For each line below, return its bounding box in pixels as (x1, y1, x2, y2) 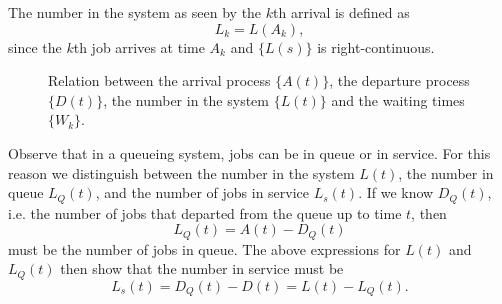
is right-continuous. (317, 36, 435, 57)
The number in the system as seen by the (8, 2, 262, 22)
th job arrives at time (73, 36, 205, 57)
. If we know (358, 182, 434, 203)
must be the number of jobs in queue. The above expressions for (8, 238, 401, 259)
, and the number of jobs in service (95, 182, 310, 203)
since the (8, 36, 62, 57)
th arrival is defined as (273, 2, 410, 22)
